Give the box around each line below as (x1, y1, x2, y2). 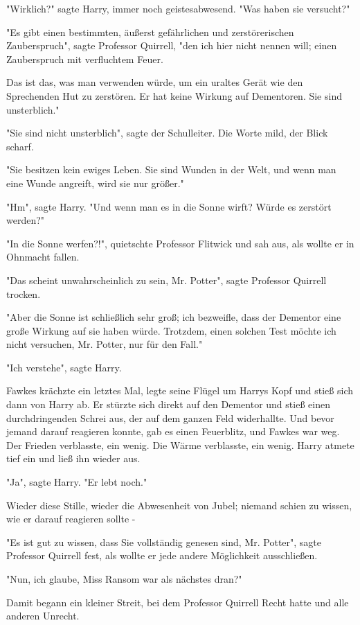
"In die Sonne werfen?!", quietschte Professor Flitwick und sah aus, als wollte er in (6, 236, 354, 250)
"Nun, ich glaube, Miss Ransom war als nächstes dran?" (6, 572, 242, 586)
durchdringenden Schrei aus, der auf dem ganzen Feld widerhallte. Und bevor (6, 410, 334, 425)
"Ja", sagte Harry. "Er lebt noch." (6, 475, 147, 489)
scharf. (6, 139, 34, 153)
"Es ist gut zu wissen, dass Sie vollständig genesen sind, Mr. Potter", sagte (6, 534, 322, 549)
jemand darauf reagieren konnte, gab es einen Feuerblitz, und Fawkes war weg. (6, 424, 340, 439)
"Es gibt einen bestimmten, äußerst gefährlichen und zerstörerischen (6, 24, 294, 39)
